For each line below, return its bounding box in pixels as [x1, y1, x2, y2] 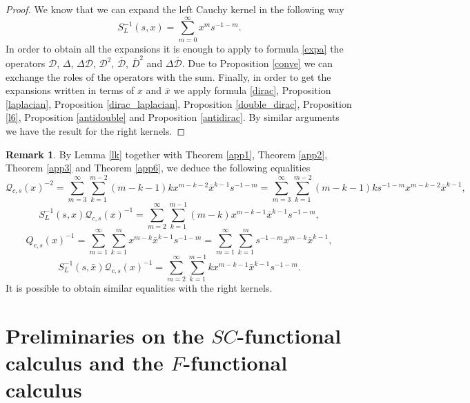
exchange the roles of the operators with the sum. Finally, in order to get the [6, 69, 331, 84]
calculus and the [6, 348, 164, 377]
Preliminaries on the [6, 321, 204, 350]
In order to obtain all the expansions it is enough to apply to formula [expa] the [6, 41, 344, 55]
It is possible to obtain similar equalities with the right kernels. [6, 281, 273, 295]
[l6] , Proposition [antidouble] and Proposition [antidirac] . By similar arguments [6, 110, 340, 124]
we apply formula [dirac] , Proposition [173, 83, 331, 97]
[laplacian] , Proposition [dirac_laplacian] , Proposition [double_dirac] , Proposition [6, 96, 352, 111]
